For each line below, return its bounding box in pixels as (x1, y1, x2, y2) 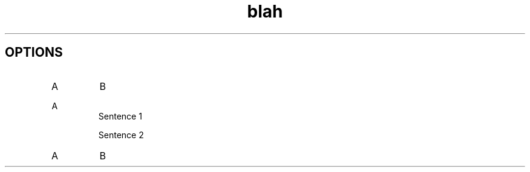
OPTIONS (5, 45, 63, 60)
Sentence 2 (98, 129, 144, 140)
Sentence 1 (98, 110, 142, 121)
